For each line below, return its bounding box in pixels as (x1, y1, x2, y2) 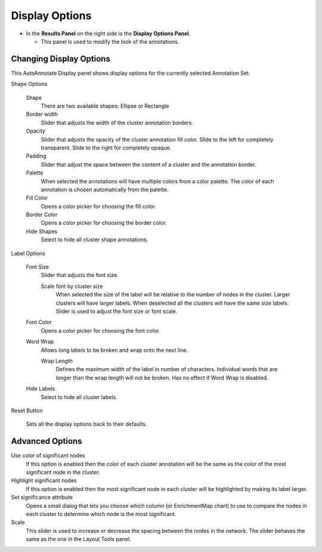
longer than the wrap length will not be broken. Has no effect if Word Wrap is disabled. (55, 374, 268, 381)
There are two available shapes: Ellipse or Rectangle (41, 102, 169, 110)
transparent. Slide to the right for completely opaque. (41, 144, 172, 151)
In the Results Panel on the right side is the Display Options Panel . (26, 30, 191, 37)
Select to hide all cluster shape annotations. (41, 236, 148, 243)
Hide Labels (26, 385, 55, 392)
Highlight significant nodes (11, 477, 77, 484)
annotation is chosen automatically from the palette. (41, 186, 169, 193)
